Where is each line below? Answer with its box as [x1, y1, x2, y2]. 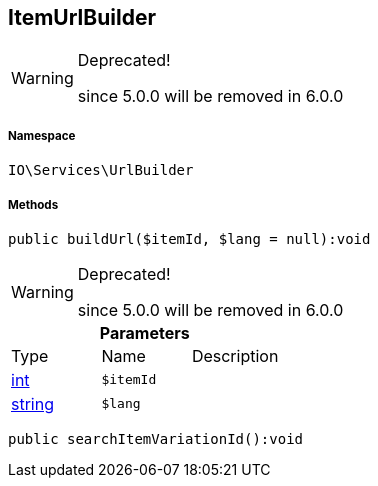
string [11, 393, 54, 414]
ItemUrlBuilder [8, 5, 156, 30]
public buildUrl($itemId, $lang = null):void [8, 230, 371, 247]
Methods [8, 197, 59, 212]
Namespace [8, 128, 76, 143]
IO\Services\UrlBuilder [8, 162, 194, 179]
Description [191, 345, 279, 366]
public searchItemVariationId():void [8, 430, 304, 447]
